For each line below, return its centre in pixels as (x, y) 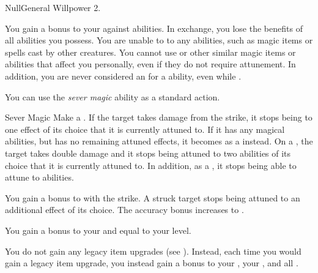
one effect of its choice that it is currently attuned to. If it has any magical (145, 129)
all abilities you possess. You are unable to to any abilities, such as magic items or (159, 40)
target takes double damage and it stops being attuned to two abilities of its (148, 153)
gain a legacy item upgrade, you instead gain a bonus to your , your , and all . (152, 263)
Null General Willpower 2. (53, 7)
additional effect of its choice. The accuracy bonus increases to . (124, 210)
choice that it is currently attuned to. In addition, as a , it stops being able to (151, 165)
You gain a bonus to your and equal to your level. (98, 230)
